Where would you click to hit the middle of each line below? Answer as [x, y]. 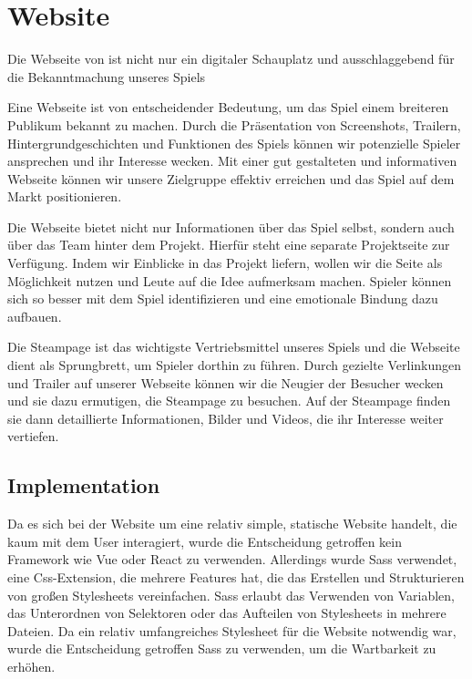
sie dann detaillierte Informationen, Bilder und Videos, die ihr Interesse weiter [226, 418]
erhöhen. [31, 666]
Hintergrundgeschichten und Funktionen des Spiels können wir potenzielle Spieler [234, 143]
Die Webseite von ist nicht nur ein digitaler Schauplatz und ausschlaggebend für [231, 59]
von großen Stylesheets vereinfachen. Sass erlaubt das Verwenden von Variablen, [231, 595]
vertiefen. [33, 436]
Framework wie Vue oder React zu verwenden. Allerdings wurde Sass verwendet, [232, 559]
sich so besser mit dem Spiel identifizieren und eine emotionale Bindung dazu [223, 298]
